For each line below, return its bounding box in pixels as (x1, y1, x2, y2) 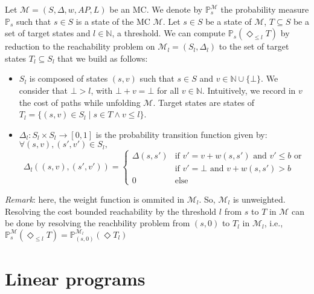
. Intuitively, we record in (202, 83, 296, 96)
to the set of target (219, 40, 289, 53)
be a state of (205, 15, 252, 27)
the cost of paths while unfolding (19, 96, 141, 108)
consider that (19, 83, 68, 96)
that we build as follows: (57, 51, 148, 64)
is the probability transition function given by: (95, 128, 268, 140)
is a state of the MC (75, 15, 150, 27)
